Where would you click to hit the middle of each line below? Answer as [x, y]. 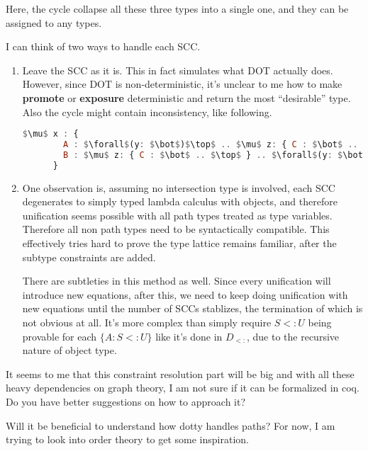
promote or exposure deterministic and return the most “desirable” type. [186, 97]
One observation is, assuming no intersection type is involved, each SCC [179, 187]
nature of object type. [69, 350]
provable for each [60, 336]
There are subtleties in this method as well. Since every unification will [177, 281]
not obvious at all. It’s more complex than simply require [147, 322]
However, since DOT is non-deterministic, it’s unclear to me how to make [182, 84]
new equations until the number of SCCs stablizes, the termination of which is [193, 308]
